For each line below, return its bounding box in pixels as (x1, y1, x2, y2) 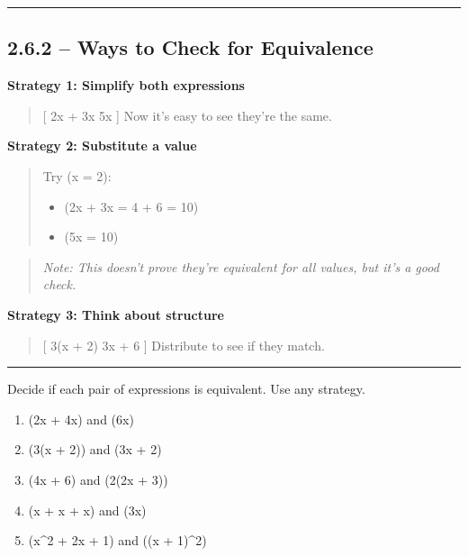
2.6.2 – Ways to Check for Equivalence (7, 33, 373, 61)
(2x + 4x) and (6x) (28, 409, 134, 428)
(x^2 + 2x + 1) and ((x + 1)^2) (28, 531, 207, 550)
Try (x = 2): (42, 166, 112, 185)
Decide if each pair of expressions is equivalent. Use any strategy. (7, 379, 365, 398)
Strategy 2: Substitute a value (7, 136, 197, 155)
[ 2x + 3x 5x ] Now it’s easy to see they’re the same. (42, 105, 332, 124)
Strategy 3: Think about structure (7, 305, 224, 324)
